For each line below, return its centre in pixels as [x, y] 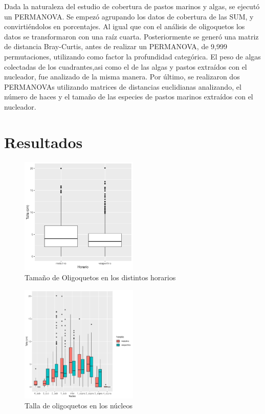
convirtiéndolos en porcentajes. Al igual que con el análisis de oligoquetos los [125, 26]
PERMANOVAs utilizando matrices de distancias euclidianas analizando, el [123, 86]
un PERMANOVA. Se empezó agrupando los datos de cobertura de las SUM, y [129, 16]
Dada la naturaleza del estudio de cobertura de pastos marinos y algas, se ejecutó [132, 6]
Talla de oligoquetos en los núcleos [79, 406]
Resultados [43, 142]
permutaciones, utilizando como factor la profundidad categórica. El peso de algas [132, 56]
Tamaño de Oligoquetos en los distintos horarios [100, 277]
